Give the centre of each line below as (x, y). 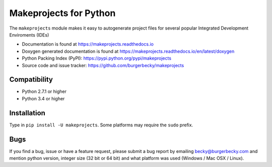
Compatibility (31, 79)
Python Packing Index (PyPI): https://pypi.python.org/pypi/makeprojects (96, 58)
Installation (27, 113)
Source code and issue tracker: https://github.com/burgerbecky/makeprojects (103, 65)
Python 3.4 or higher (43, 98)
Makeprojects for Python (62, 13)
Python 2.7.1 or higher (44, 92)
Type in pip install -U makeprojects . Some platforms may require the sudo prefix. (101, 125)
